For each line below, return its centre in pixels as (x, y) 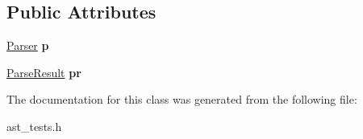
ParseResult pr (44, 72)
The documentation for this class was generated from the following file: (182, 99)
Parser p (28, 45)
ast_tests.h (34, 126)
